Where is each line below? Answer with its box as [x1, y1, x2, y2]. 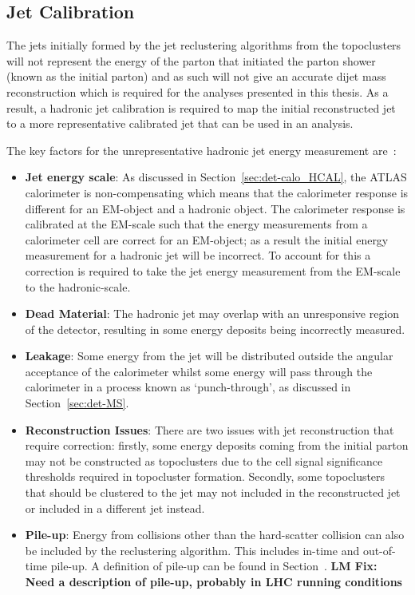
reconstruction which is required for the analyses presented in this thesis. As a [6, 83, 389, 100]
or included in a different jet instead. [25, 499, 205, 516]
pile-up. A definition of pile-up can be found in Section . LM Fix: [50, 557, 377, 574]
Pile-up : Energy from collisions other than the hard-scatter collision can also [25, 526, 405, 543]
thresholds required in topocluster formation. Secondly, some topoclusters [25, 468, 385, 485]
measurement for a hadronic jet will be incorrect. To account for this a [25, 247, 371, 264]
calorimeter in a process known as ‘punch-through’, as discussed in [25, 379, 351, 395]
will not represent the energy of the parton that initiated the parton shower [6, 52, 376, 69]
